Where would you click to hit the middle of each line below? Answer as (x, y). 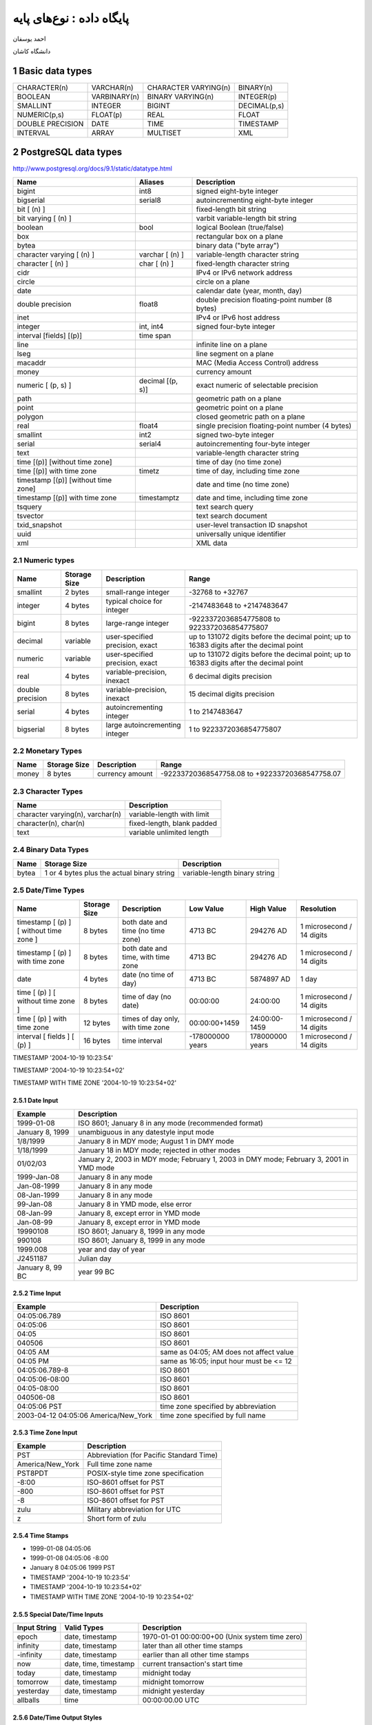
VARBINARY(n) (115, 97)
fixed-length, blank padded (173, 823)
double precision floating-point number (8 (264, 299)
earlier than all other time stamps (196, 1655)
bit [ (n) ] (31, 209)
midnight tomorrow (173, 1682)
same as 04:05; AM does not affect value (227, 1352)
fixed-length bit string (231, 209)
